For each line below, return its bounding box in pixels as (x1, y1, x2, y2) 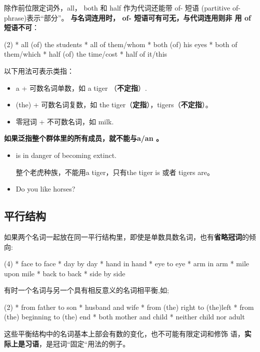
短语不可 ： (4, 22, 39, 33)
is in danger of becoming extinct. (15, 149, 116, 160)
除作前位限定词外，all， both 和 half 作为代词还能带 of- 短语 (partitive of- (4, 3, 240, 13)
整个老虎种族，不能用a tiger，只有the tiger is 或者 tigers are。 (15, 166, 214, 177)
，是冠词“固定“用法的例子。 (39, 338, 130, 348)
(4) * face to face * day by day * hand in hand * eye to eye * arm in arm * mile (4, 258, 249, 269)
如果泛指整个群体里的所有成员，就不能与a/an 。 (4, 133, 163, 143)
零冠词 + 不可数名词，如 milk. (15, 116, 114, 126)
